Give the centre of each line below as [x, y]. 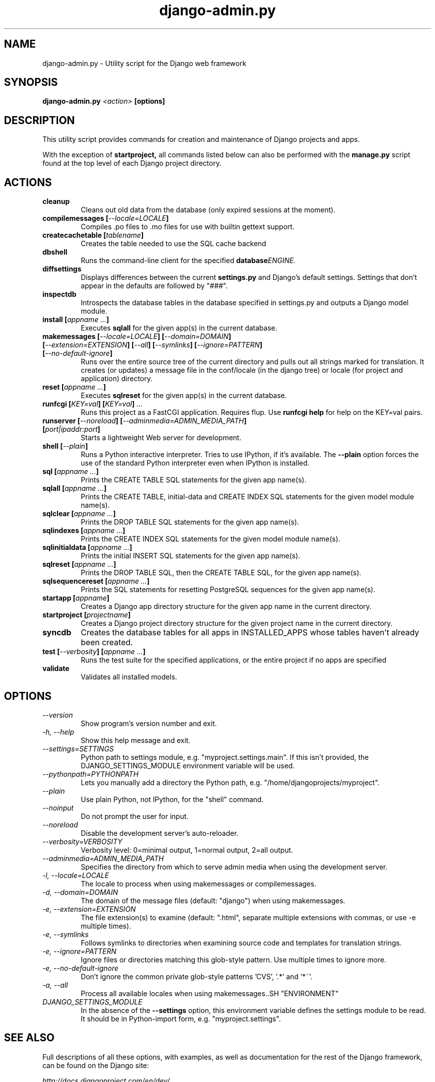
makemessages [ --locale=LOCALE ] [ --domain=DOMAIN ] [137, 337]
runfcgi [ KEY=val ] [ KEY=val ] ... [93, 404]
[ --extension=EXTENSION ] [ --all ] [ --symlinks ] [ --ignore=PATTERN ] [152, 345]
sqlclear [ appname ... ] [79, 514]
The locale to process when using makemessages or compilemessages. [198, 883]
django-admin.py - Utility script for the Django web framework [144, 63]
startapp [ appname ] [76, 598]
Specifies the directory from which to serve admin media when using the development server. [234, 867]
